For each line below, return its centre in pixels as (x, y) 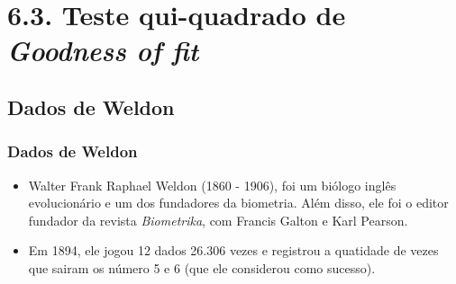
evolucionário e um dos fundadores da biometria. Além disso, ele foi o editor (238, 203)
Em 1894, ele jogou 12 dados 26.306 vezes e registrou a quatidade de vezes (233, 250)
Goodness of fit (103, 50)
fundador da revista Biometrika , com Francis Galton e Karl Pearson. (218, 220)
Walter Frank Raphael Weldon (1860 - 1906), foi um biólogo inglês (212, 185)
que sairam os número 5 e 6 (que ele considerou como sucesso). (202, 267)
